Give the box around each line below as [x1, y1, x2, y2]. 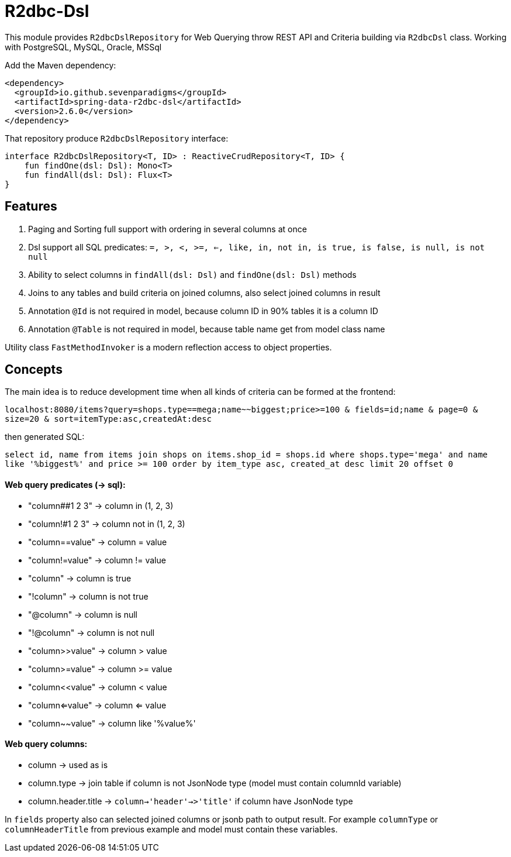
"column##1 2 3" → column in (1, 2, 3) [28, 500, 174, 511]
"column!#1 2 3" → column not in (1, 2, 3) [28, 518, 185, 529]
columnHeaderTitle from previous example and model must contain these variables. [5, 824, 338, 834]
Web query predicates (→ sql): [5, 480, 126, 490]
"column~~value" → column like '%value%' [28, 718, 196, 728]
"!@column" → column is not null [28, 627, 155, 638]
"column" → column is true [28, 573, 132, 583]
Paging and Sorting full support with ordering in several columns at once [28, 223, 307, 234]
